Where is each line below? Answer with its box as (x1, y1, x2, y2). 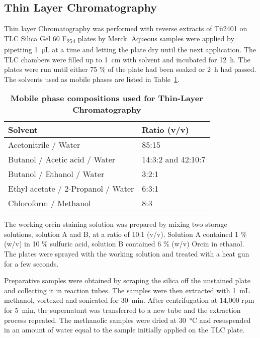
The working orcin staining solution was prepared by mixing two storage (4, 219, 227, 229)
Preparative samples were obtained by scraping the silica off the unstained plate (4, 275, 250, 286)
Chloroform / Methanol (8, 197, 91, 209)
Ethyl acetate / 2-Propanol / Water (8, 183, 134, 195)
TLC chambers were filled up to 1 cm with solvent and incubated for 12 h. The (4, 54, 250, 64)
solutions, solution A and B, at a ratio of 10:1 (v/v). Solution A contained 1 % (4, 228, 247, 239)
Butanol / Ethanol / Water (8, 168, 105, 180)
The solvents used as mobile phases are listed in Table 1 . (4, 73, 180, 84)
